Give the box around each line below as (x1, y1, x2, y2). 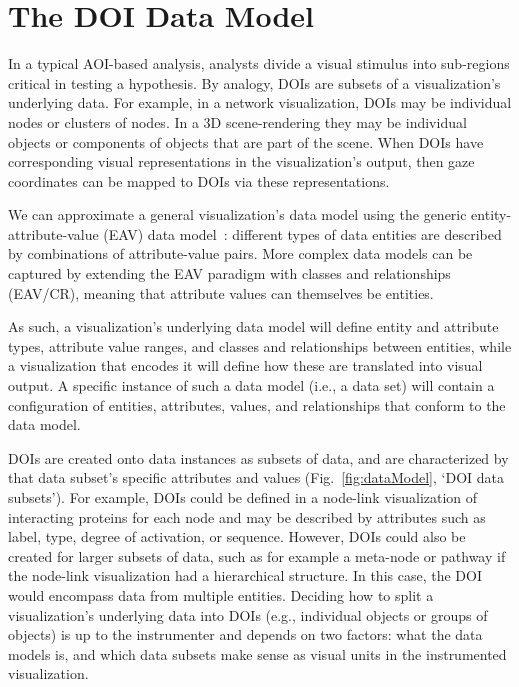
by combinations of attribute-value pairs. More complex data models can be (8, 243, 473, 264)
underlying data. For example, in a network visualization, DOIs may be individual (8, 92, 512, 113)
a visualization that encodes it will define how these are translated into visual (8, 355, 483, 376)
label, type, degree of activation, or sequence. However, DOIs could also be (8, 526, 466, 547)
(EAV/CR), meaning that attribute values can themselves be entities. (8, 282, 434, 303)
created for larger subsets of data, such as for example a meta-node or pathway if (8, 545, 506, 566)
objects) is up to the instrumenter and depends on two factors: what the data (8, 624, 483, 645)
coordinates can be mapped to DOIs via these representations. (8, 170, 390, 191)
